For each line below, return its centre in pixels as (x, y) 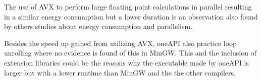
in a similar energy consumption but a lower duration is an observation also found (131, 16)
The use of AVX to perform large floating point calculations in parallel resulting (128, 6)
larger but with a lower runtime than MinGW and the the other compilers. (120, 72)
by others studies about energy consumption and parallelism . (98, 26)
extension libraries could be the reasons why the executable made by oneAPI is (126, 62)
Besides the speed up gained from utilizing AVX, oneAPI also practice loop (120, 43)
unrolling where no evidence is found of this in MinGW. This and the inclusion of (130, 53)
